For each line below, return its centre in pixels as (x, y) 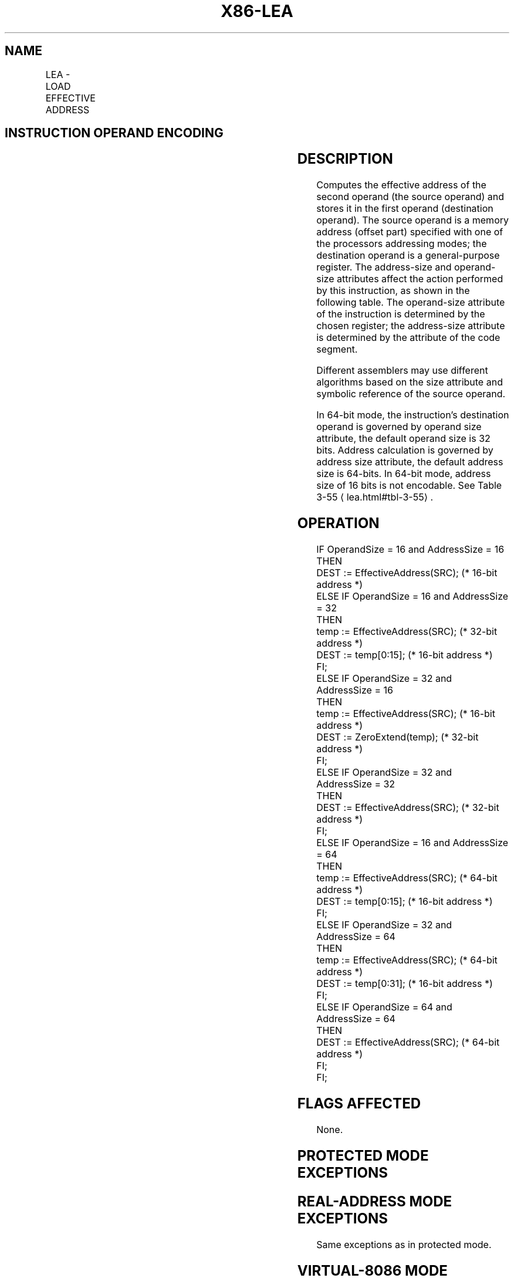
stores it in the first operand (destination (405, 209)
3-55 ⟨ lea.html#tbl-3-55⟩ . (375, 497)
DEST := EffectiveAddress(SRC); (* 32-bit (408, 808)
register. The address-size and (384, 267)
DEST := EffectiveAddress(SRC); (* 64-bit (408, 1042)
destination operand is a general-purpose (408, 256)
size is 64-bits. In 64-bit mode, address (404, 474)
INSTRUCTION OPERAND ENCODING (114, 133)
